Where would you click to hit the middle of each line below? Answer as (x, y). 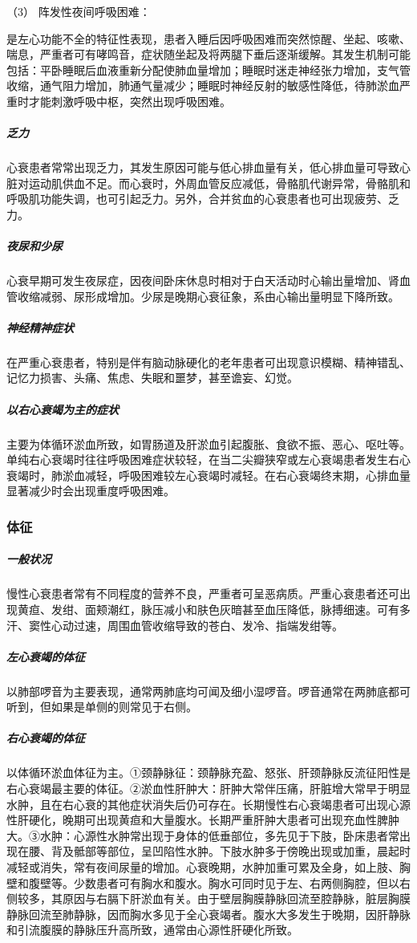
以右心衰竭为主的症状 (63, 409)
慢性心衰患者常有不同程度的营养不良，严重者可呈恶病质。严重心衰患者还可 (203, 593)
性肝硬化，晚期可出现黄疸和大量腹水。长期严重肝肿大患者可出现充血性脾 (197, 820)
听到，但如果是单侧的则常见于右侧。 (102, 707)
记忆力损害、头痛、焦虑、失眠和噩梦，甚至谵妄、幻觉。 (152, 378)
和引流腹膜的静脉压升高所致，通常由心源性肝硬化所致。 (152, 930)
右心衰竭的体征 (46, 738)
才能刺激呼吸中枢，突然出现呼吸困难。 (130, 101)
